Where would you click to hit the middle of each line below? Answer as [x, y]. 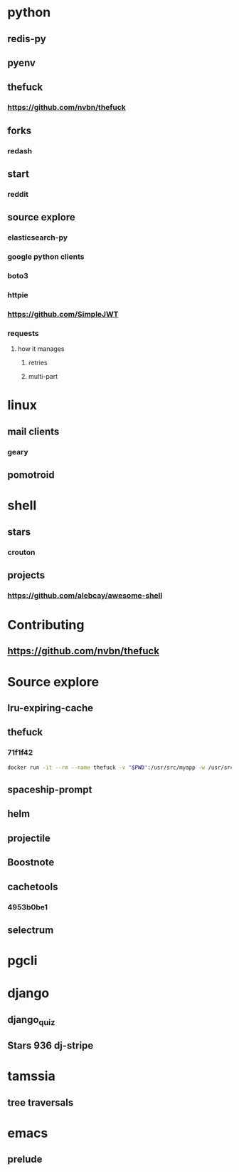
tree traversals [41, 1102]
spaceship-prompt [50, 790]
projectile [29, 838]
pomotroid [31, 475]
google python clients [46, 257]
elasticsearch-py [38, 238]
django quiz [31, 1020]
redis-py [27, 39]
